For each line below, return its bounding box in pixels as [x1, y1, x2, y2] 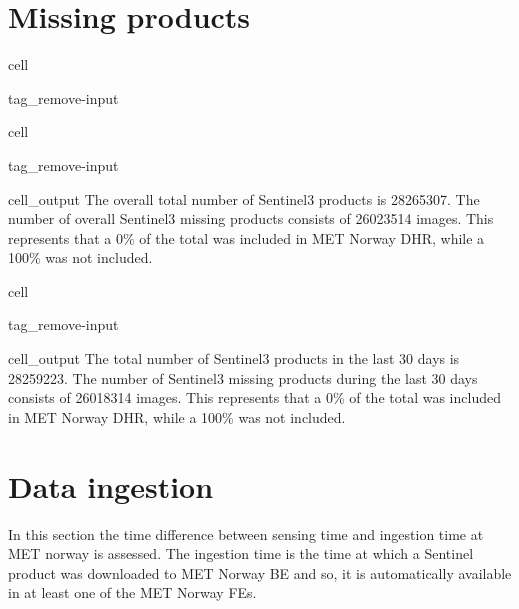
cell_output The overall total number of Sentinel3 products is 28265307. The [8, 188, 480, 209]
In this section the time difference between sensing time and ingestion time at [8, 523, 484, 544]
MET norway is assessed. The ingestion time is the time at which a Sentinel [8, 543, 474, 564]
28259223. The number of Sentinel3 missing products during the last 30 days [8, 367, 478, 388]
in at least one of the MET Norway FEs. [8, 582, 257, 603]
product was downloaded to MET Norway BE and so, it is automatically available [8, 562, 512, 583]
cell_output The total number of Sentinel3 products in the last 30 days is [8, 348, 460, 369]
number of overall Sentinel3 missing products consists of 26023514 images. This [8, 208, 494, 229]
